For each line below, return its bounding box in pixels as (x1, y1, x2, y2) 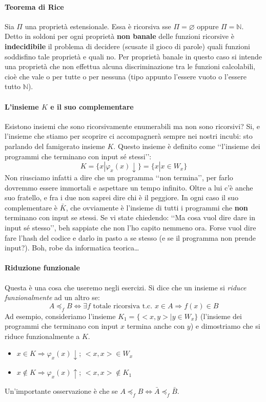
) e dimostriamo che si (190, 321, 260, 331)
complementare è (5, 202, 58, 213)
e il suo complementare (50, 101, 134, 112)
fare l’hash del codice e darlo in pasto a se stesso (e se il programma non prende (5, 232, 256, 243)
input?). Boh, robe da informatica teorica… (5, 242, 139, 253)
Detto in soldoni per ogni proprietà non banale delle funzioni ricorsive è (5, 31, 234, 41)
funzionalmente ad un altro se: (5, 292, 100, 303)
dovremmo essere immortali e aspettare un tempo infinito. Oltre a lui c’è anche (5, 182, 253, 193)
